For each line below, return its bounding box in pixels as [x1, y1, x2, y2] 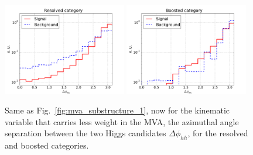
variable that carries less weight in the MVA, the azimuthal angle [5, 115, 239, 128]
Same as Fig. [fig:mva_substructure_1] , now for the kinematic [5, 104, 230, 116]
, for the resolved [187, 127, 248, 139]
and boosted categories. [5, 139, 89, 151]
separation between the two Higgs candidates [5, 127, 166, 139]
